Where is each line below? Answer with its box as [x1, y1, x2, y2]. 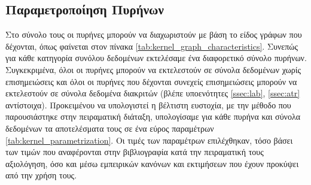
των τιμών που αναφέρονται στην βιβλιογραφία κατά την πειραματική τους [5, 145, 264, 158]
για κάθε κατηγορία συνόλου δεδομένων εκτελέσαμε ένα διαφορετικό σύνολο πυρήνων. [5, 51, 307, 64]
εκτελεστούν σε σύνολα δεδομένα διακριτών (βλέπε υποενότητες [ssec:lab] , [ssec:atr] [5, 87, 300, 99]
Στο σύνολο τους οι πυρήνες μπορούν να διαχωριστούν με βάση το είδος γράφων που [5, 28, 302, 41]
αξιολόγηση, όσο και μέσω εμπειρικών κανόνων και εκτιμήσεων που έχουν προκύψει [5, 157, 299, 169]
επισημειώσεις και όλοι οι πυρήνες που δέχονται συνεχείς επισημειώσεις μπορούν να [5, 75, 297, 87]
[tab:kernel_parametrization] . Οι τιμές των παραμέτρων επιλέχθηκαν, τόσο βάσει [5, 134, 293, 146]
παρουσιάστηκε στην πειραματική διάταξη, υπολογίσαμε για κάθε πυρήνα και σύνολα [5, 110, 301, 123]
